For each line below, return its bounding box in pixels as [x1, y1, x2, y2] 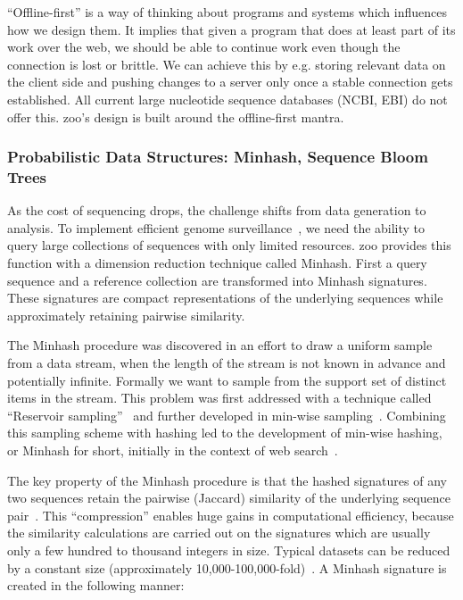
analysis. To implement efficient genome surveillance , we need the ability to [7, 218, 426, 237]
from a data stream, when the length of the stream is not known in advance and [7, 354, 446, 372]
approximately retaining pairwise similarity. [7, 305, 245, 324]
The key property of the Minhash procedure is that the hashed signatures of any [7, 471, 447, 489]
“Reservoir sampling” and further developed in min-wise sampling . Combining [7, 405, 446, 424]
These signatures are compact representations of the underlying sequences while [7, 288, 443, 307]
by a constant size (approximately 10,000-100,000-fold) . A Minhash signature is [7, 558, 447, 577]
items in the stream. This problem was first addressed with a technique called [7, 388, 432, 407]
